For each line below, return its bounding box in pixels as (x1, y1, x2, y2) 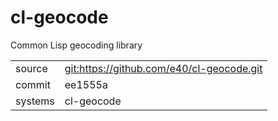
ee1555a (64, 77, 108, 91)
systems (15, 94, 55, 108)
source (15, 61, 48, 75)
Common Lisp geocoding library (10, 39, 143, 51)
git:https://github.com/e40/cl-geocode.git (64, 61, 263, 75)
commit (15, 77, 51, 91)
